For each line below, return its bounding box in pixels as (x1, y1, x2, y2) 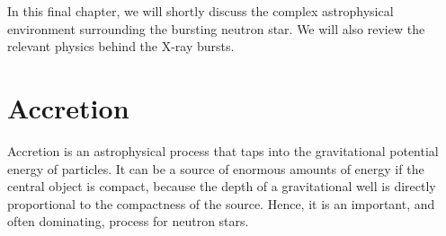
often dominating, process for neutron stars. (7, 212, 249, 231)
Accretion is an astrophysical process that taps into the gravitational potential (7, 141, 439, 160)
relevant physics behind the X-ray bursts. (7, 37, 235, 56)
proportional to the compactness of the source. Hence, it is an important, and (7, 194, 435, 213)
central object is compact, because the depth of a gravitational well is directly (7, 177, 436, 196)
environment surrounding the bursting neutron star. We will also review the (7, 19, 425, 38)
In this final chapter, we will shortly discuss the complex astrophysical (7, 2, 394, 20)
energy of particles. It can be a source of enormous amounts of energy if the (7, 159, 424, 178)
